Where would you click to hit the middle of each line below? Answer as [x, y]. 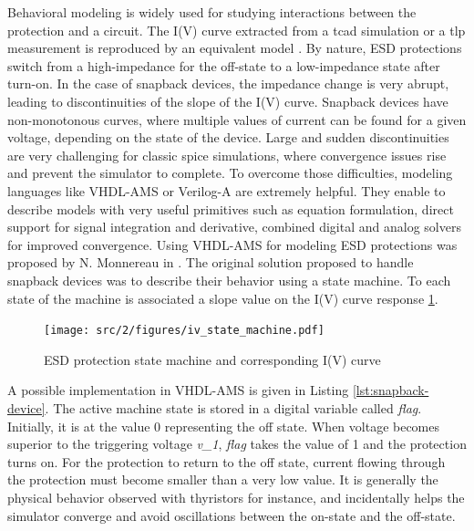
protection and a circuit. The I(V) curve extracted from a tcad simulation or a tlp [237, 30]
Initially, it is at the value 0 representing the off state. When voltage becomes [224, 426]
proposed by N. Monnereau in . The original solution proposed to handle [211, 262]
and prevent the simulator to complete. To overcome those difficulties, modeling [230, 173]
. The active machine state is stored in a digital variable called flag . [233, 407]
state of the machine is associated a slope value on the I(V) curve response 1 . [223, 298]
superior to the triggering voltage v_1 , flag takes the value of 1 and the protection [237, 444]
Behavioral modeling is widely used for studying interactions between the [212, 12]
